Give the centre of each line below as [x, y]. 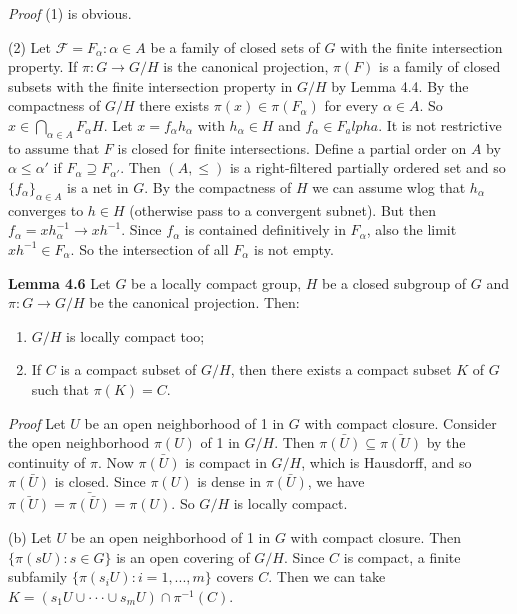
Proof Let [37, 422]
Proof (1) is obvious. [70, 13]
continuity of [47, 461]
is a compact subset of [128, 369]
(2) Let [29, 46]
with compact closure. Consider [400, 422]
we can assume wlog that [389, 186]
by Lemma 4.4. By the [400, 85]
